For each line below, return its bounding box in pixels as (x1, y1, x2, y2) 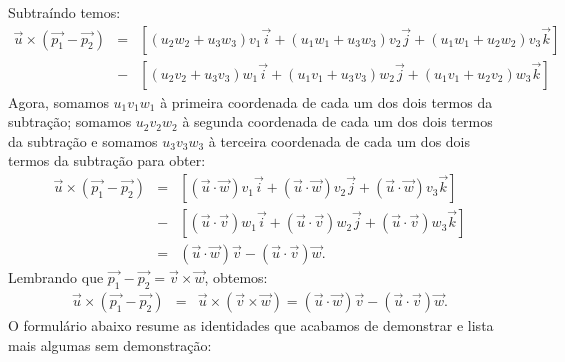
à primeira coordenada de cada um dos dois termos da (160, 91, 493, 112)
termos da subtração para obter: (8, 150, 206, 171)
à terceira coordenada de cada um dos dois (208, 130, 471, 151)
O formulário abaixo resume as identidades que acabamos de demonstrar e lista (8, 314, 494, 335)
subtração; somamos (8, 111, 132, 132)
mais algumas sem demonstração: (8, 334, 212, 355)
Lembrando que (8, 267, 104, 288)
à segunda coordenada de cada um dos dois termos (182, 111, 493, 132)
